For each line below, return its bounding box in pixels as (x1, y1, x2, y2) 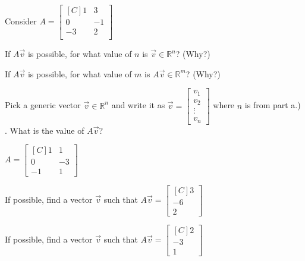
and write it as (111, 99, 165, 111)
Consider (5, 15, 37, 27)
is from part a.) (244, 99, 301, 111)
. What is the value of (5, 124, 84, 136)
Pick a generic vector (5, 99, 81, 111)
